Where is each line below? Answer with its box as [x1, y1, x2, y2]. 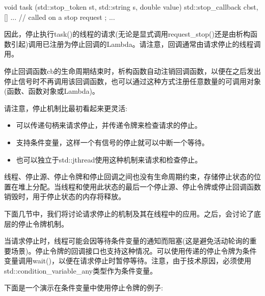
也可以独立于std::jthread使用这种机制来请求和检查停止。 [16, 154, 202, 165]
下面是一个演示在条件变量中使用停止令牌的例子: [4, 282, 163, 293]
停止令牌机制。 [18, 218, 68, 229]
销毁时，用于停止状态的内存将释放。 [4, 191, 125, 202]
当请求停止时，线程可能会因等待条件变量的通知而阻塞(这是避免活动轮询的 [4, 235, 250, 246]
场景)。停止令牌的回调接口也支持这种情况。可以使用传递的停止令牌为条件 [11, 245, 257, 256]
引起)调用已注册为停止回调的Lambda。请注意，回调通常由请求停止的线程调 [11, 38, 261, 49]
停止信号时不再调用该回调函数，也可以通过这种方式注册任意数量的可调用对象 [4, 75, 261, 86]
